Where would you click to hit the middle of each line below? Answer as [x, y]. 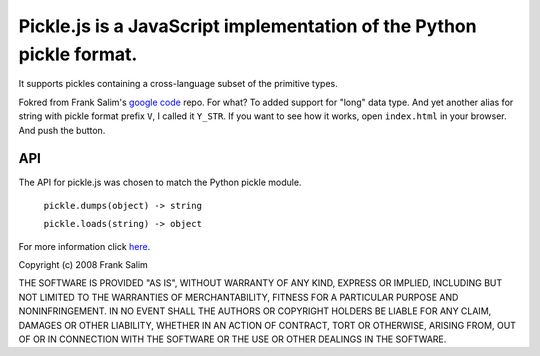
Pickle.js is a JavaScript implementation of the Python [247, 26]
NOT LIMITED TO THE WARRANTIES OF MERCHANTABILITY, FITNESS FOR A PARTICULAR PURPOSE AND [238, 297]
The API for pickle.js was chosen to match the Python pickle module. [160, 182]
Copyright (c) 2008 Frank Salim [83, 264]
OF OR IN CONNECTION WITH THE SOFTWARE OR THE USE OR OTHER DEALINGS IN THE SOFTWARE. [232, 339]
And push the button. [62, 130]
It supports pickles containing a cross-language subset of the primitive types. [178, 84]
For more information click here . [84, 246]
